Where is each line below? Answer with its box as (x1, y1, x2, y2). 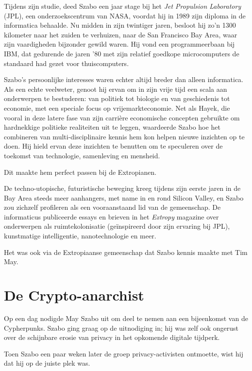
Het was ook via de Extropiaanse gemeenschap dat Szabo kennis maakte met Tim (4, 247, 248, 257)
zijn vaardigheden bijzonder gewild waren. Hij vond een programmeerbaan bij (4, 39, 235, 49)
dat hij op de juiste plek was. (4, 358, 90, 368)
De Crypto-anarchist (4, 285, 144, 305)
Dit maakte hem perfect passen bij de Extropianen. (4, 167, 157, 177)
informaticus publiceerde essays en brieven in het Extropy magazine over (4, 211, 219, 221)
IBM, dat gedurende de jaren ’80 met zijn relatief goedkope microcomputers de (4, 48, 239, 58)
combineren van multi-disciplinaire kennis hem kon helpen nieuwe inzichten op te (4, 131, 245, 141)
